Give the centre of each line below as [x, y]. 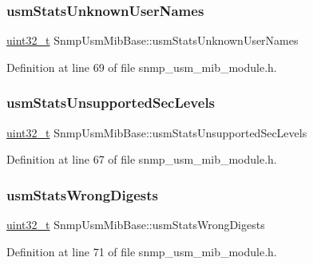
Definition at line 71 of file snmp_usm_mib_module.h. [142, 251]
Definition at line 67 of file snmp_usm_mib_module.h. [142, 159]
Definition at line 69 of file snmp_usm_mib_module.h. [142, 67]
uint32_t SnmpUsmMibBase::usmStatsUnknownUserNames [153, 40]
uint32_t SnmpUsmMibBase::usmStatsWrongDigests [136, 225]
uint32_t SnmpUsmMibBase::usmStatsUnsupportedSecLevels [157, 132]
